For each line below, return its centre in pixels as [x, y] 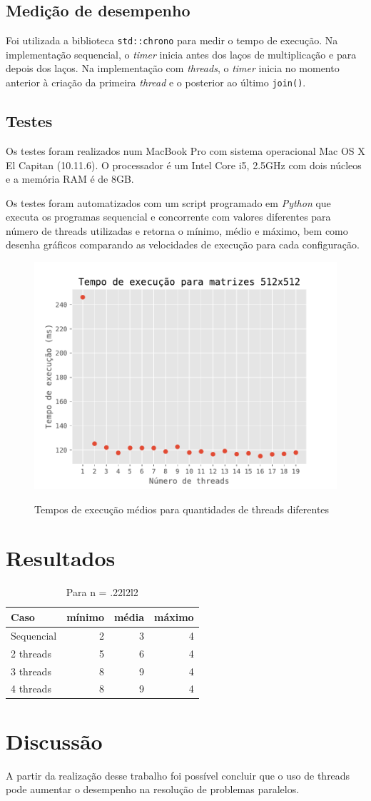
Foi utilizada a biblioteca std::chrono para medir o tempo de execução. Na [172, 40]
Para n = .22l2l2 [102, 592]
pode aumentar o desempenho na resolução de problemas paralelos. [153, 789]
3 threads [31, 671]
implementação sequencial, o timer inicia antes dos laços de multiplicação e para [181, 54]
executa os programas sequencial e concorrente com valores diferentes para [168, 217]
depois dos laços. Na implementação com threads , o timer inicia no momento [173, 68]
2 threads [31, 653]
